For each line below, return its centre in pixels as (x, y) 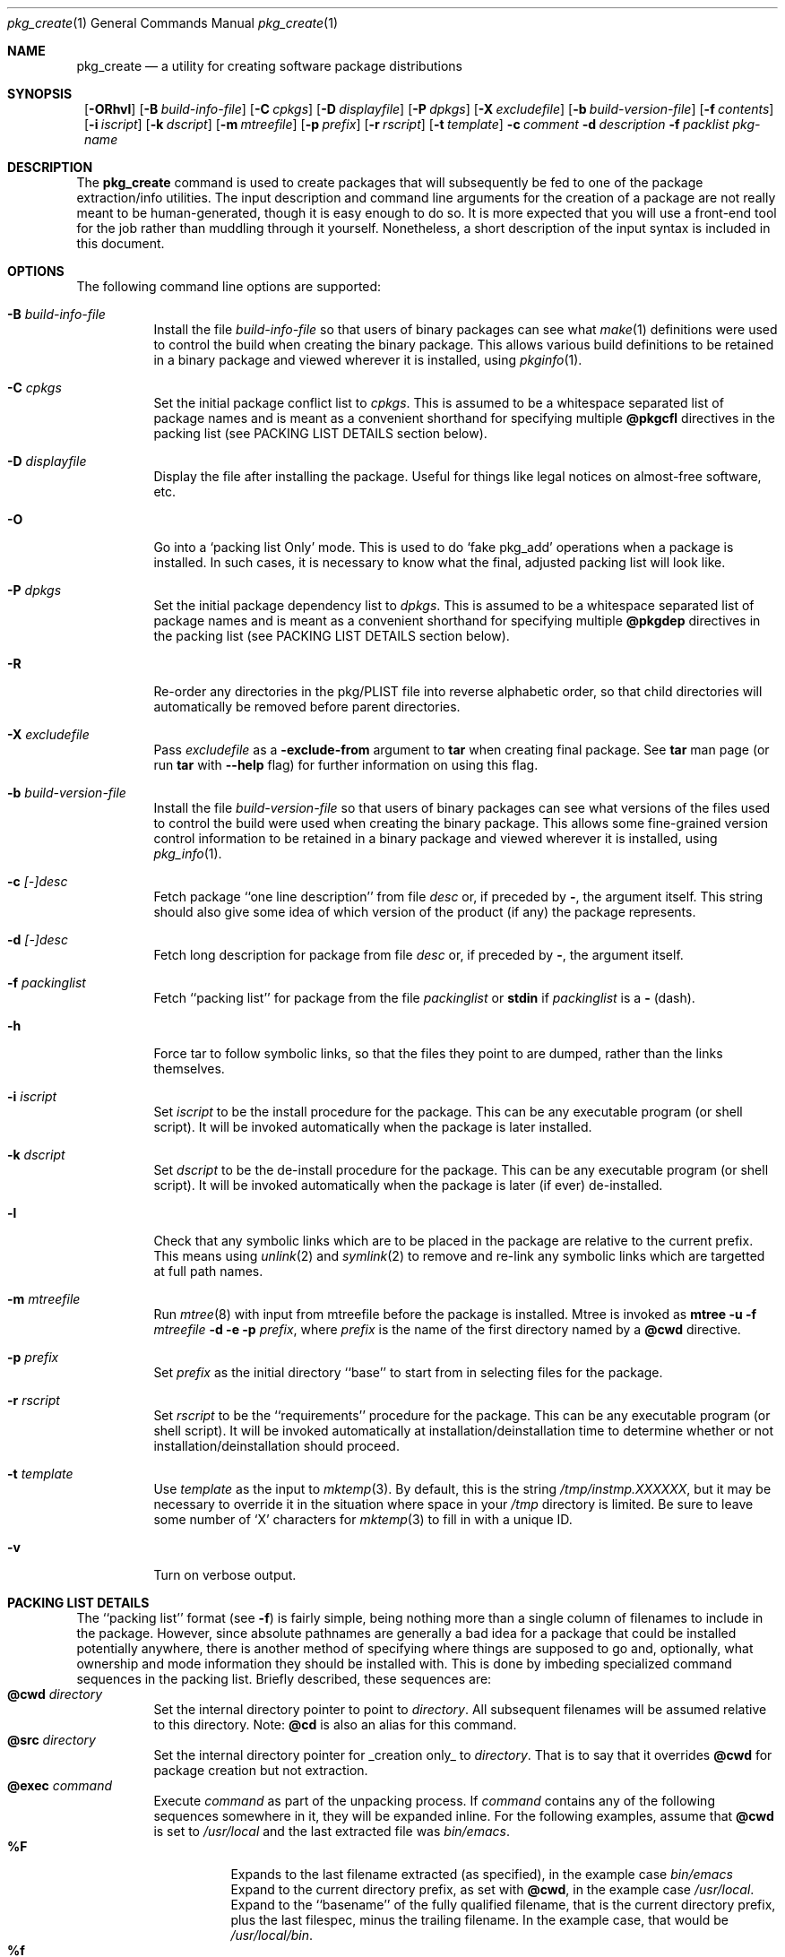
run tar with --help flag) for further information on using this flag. (346, 765)
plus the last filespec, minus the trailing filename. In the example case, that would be (479, 1920)
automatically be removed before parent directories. (307, 707)
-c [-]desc (38, 881)
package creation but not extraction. (261, 1770)
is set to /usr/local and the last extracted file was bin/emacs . (332, 1831)
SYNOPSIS (40, 94)
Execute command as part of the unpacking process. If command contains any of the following (434, 1801)
